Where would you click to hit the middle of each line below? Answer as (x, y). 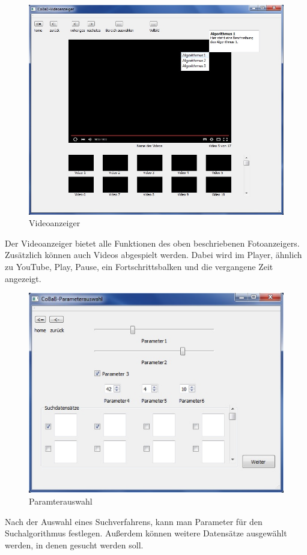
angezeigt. (23, 278)
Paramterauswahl (61, 501)
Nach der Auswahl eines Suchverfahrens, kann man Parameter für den (134, 521)
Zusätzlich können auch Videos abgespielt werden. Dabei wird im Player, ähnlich (153, 255)
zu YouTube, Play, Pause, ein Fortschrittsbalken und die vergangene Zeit (139, 267)
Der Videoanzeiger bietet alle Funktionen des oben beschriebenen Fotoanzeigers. (152, 243)
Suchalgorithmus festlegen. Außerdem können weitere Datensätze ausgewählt (146, 533)
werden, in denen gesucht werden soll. (74, 544)
